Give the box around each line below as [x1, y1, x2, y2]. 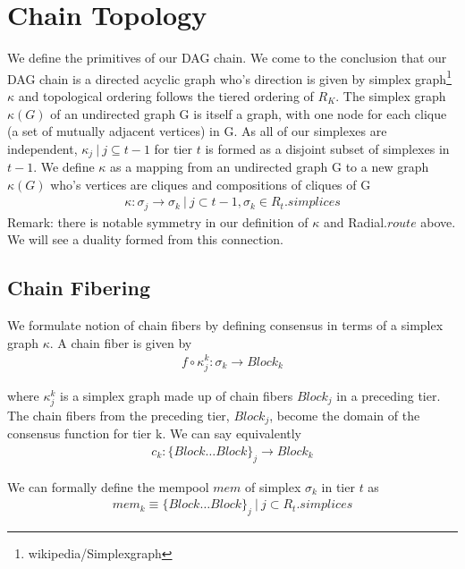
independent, [7, 139, 78, 157]
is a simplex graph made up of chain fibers [60, 386, 293, 404]
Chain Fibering [7, 274, 150, 301]
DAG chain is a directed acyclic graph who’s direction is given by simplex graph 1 [7, 66, 452, 88]
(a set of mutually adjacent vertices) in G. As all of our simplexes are [7, 122, 387, 140]
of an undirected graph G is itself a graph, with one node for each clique [50, 104, 447, 123]
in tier [321, 477, 355, 496]
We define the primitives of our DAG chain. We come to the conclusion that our [7, 48, 447, 67]
